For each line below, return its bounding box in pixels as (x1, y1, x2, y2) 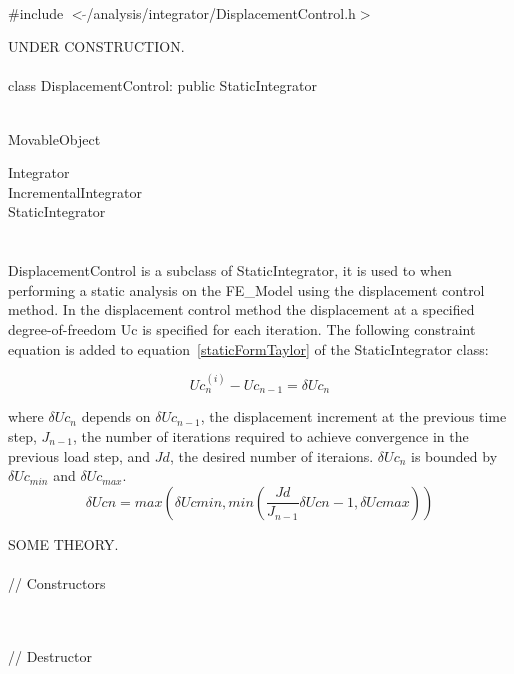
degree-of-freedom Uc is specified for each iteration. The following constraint (8, 318, 476, 339)
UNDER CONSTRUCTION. (8, 36, 185, 57)
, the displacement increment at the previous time (200, 406, 507, 427)
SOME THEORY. (8, 533, 119, 554)
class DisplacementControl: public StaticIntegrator (8, 75, 317, 96)
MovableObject (8, 128, 101, 149)
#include (8, 2, 64, 23)
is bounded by (411, 445, 498, 466)
